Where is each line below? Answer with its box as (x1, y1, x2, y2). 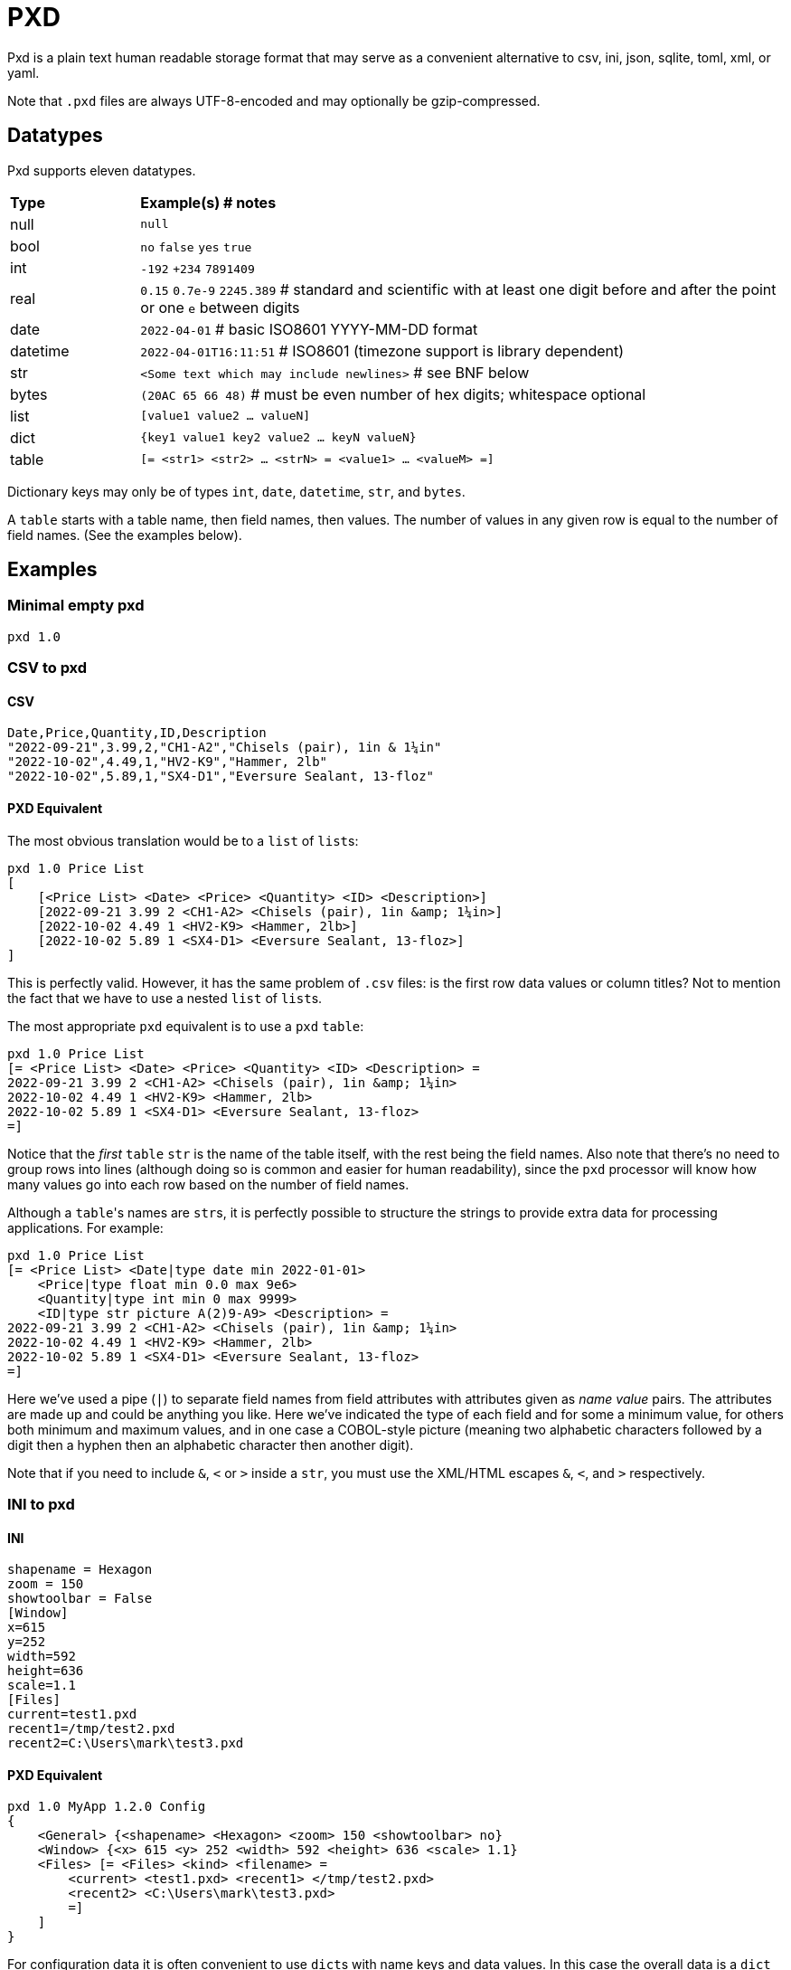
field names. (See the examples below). (7, 526, 242, 543)
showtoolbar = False (7, 1591, 153, 1606)
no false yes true (140, 240, 252, 254)
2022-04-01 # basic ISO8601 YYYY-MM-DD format (140, 319, 478, 338)
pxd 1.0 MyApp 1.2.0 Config (7, 1799, 206, 1814)
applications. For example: (7, 1219, 164, 1236)
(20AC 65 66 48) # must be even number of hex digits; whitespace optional (140, 384, 646, 403)
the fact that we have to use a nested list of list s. (7, 990, 323, 1006)
